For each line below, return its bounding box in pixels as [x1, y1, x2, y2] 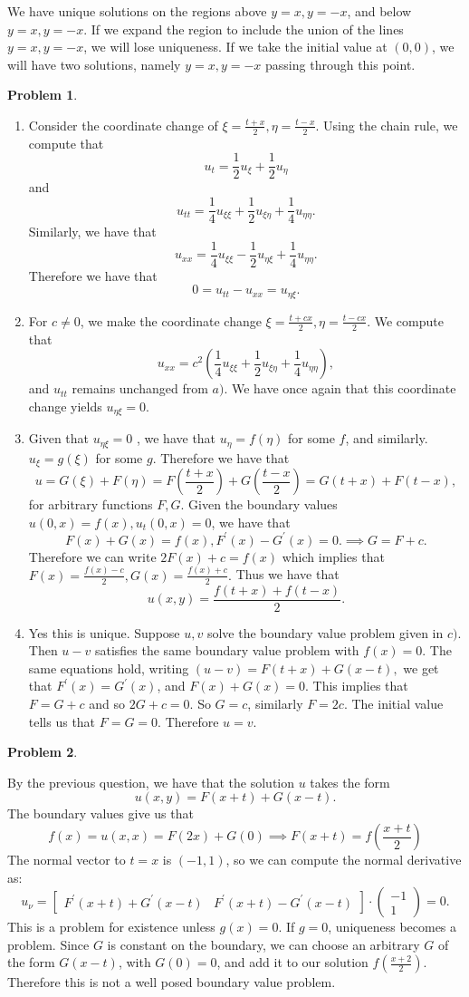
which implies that [282, 547, 385, 566]
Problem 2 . [7, 742, 78, 761]
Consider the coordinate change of [28, 115, 218, 134]
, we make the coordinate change [80, 311, 262, 330]
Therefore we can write [28, 547, 157, 566]
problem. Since [7, 934, 90, 953]
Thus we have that [235, 565, 340, 584]
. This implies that [305, 676, 408, 695]
